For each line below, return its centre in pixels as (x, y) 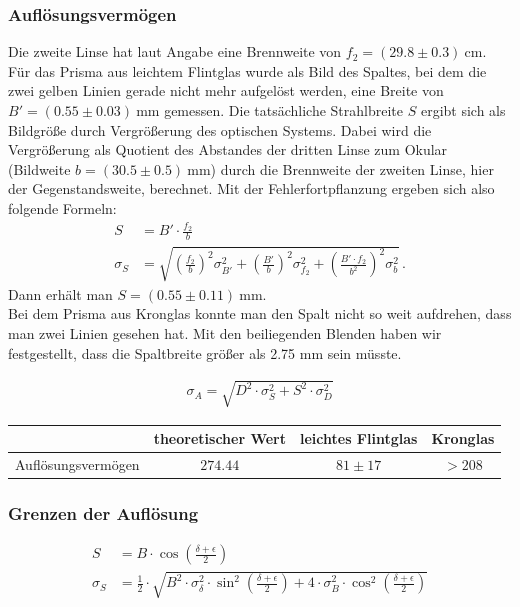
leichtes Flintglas (358, 438)
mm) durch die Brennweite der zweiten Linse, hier (340, 168)
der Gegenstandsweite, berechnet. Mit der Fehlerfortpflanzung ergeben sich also (251, 188)
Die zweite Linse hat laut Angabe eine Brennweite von (175, 51)
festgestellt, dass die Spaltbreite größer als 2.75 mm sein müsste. (205, 352)
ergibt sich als (463, 110)
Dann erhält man (60, 293)
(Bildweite (39, 168)
